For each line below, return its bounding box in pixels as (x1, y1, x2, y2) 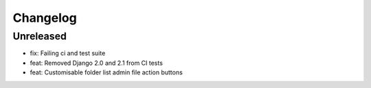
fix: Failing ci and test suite (30, 49, 106, 57)
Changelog (12, 10, 77, 25)
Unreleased (12, 30, 67, 42)
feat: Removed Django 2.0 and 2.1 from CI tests (30, 59, 163, 67)
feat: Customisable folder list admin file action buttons (30, 68, 183, 76)
